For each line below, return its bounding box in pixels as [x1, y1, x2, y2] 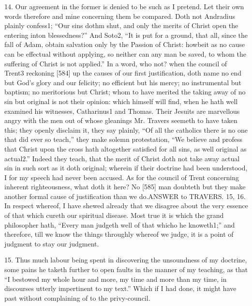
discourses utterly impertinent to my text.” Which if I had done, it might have [4, 283, 237, 293]
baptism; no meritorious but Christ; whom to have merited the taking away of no [4, 87, 246, 97]
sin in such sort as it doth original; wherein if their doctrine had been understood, [4, 163, 248, 173]
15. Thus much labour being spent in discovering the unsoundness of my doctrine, [4, 255, 247, 265]
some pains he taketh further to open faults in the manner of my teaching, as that [4, 264, 248, 275]
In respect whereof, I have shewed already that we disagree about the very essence [4, 200, 248, 211]
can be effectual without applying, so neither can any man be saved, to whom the [4, 48, 246, 59]
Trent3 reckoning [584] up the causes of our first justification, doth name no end [4, 68, 242, 78]
